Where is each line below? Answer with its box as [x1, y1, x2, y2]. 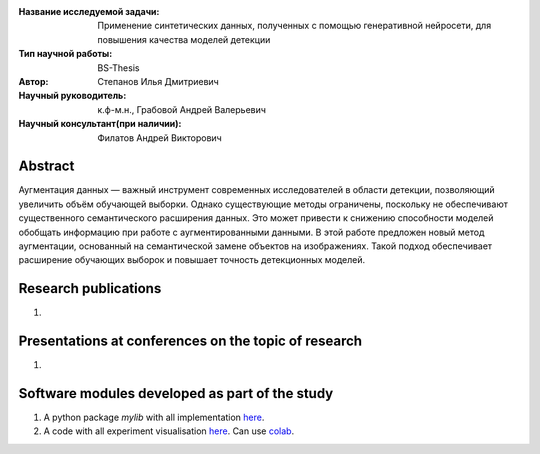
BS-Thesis [97, 61, 140, 74]
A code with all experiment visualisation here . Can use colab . [43, 425, 295, 437]
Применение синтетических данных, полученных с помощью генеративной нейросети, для [97, 20, 492, 32]
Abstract [18, 158, 75, 175]
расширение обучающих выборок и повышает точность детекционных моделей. [18, 254, 366, 266]
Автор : [18, 75, 49, 87]
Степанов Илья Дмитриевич [97, 75, 219, 87]
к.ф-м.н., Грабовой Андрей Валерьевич [97, 103, 267, 115]
